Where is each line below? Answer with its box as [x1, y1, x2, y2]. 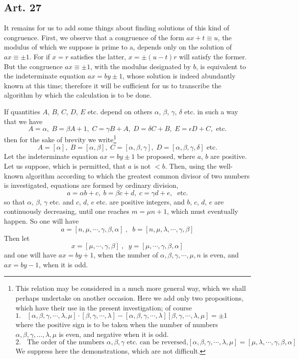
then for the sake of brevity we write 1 [4, 133, 117, 144]
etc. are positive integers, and [96, 196, 185, 206]
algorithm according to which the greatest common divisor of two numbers [25, 170, 250, 180]
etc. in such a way [184, 106, 238, 116]
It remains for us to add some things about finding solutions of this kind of [4, 23, 229, 33]
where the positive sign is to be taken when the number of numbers [15, 319, 218, 330]
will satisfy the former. [179, 51, 247, 61]
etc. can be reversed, [126, 339, 188, 346]
